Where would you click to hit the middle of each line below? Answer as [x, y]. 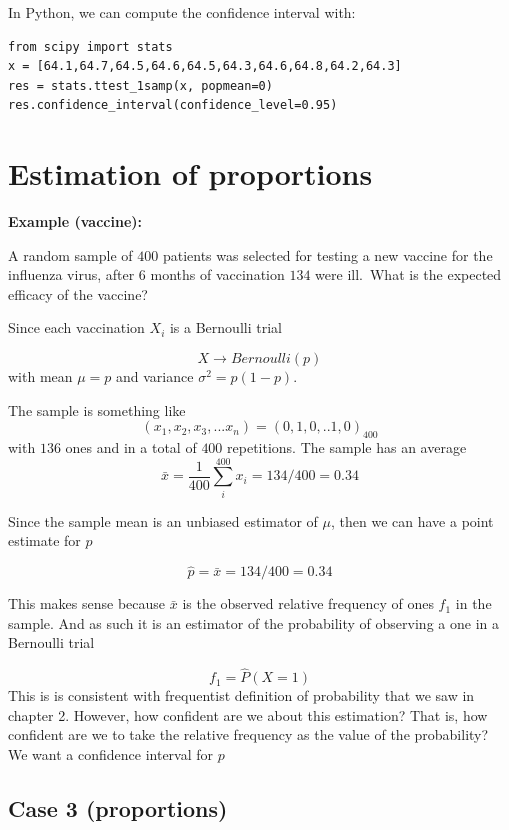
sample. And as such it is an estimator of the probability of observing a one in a [253, 622]
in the [473, 603]
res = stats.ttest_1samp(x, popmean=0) [140, 85]
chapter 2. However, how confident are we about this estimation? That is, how [248, 714]
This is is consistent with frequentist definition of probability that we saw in [241, 695]
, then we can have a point [412, 520]
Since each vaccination [76, 327]
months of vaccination [217, 274]
